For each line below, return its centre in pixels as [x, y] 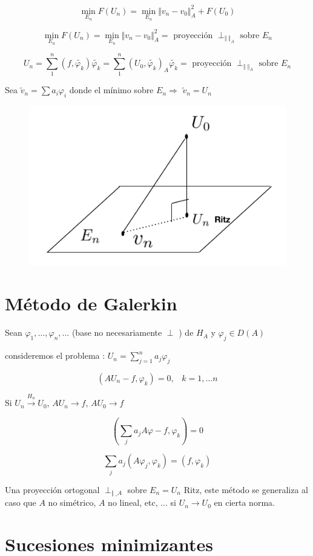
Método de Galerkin [91, 303]
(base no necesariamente [117, 332]
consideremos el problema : [55, 355]
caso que [21, 502]
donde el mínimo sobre [111, 90]
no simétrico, [72, 502]
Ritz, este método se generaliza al [246, 489]
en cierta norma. [244, 502]
